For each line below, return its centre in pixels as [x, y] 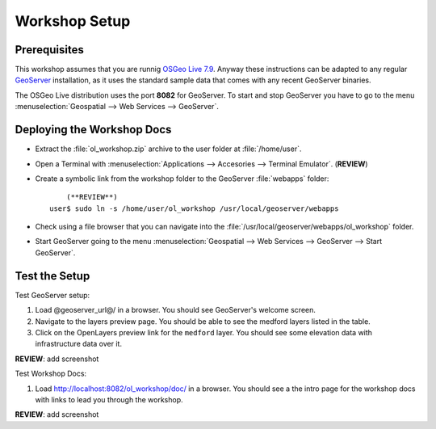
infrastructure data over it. [79, 344]
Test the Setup [52, 276]
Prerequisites [49, 50]
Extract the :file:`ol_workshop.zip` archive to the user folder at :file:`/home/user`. [168, 149]
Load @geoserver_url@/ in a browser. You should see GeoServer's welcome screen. [176, 310]
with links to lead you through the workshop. [109, 399]
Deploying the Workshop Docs [93, 130]
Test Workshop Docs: [51, 374]
